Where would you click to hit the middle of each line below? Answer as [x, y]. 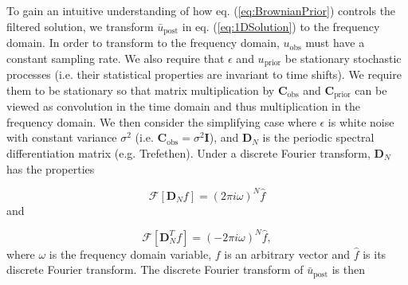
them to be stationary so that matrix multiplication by [141, 90]
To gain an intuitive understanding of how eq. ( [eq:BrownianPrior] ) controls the [201, 10]
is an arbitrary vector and [287, 254]
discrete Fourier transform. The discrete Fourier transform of [155, 269]
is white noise [361, 121]
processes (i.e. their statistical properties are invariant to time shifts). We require [204, 74]
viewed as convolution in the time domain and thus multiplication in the [183, 106]
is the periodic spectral [318, 137]
